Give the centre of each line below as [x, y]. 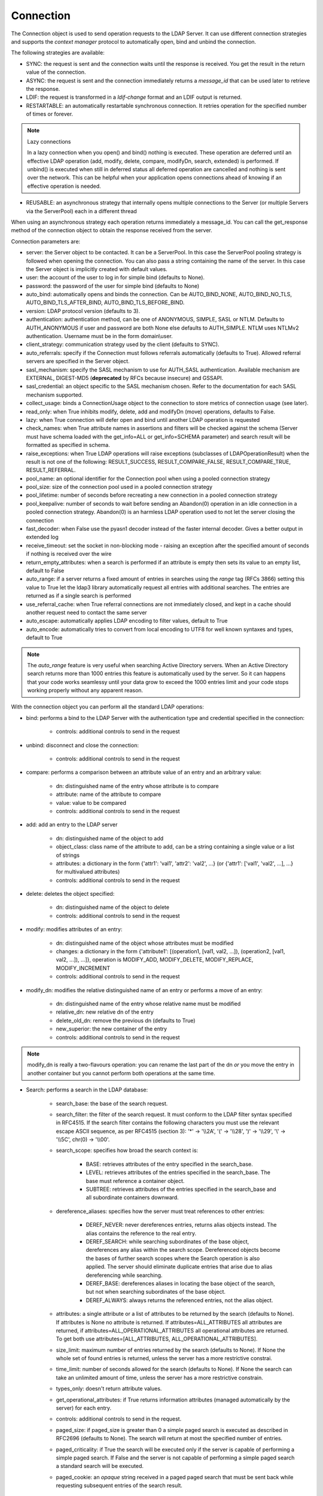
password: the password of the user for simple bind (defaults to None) [113, 286]
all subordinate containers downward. [132, 1197]
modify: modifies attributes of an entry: [74, 929]
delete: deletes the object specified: [70, 894]
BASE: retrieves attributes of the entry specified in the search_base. [170, 1164]
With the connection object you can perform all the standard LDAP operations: [108, 707]
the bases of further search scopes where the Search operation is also [173, 1258]
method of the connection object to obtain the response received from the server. [112, 230]
